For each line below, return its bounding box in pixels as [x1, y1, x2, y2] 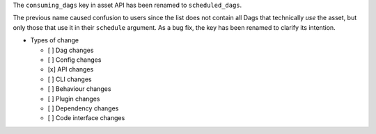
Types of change [30, 36, 79, 44]
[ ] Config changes [47, 56, 102, 64]
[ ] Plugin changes [47, 94, 100, 103]
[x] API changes [47, 65, 94, 74]
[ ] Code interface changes [47, 114, 125, 122]
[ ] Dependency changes [47, 104, 119, 112]
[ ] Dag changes [47, 46, 94, 54]
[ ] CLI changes [47, 75, 92, 83]
